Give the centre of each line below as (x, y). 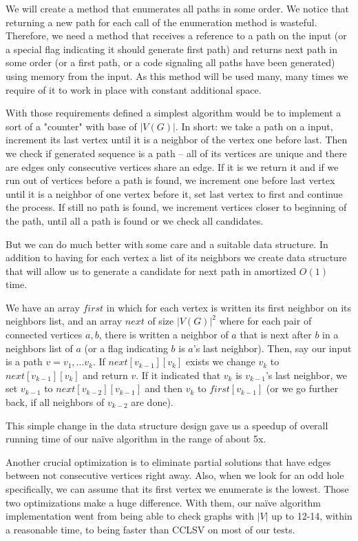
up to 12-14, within (312, 516)
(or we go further (302, 388)
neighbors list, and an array (64, 321)
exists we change (220, 361)
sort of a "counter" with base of (71, 126)
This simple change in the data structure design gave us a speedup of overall (167, 425)
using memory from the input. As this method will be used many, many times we (177, 75)
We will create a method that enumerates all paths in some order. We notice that (177, 8)
